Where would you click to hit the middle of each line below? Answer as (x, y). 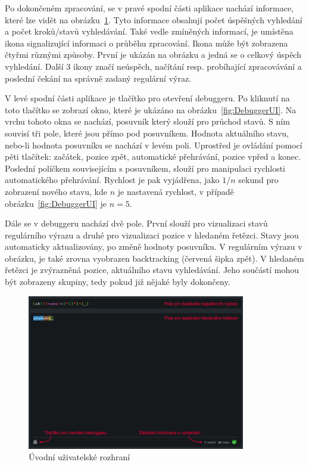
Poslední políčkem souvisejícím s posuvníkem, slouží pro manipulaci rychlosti (145, 168)
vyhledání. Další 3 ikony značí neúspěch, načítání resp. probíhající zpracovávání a (153, 66)
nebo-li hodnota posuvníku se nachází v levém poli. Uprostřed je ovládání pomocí (154, 145)
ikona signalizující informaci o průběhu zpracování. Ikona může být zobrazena (146, 43)
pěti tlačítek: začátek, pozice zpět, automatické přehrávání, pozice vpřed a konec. (153, 156)
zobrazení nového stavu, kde (56, 191)
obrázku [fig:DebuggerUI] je (56, 203)
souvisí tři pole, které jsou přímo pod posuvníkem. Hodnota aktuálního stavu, (147, 133)
